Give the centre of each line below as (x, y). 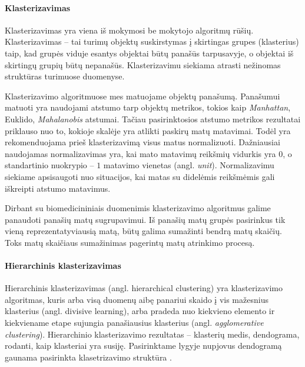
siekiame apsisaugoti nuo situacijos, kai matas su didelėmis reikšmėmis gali (140, 176)
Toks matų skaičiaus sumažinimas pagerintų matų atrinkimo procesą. (130, 242)
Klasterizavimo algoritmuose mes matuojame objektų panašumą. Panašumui (142, 96)
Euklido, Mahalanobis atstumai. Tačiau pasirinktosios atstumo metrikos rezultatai (153, 119)
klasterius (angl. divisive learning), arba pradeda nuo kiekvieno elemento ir (140, 311)
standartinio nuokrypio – (49, 165)
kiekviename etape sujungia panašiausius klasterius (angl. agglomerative (134, 323)
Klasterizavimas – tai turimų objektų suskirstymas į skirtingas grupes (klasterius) (152, 41)
